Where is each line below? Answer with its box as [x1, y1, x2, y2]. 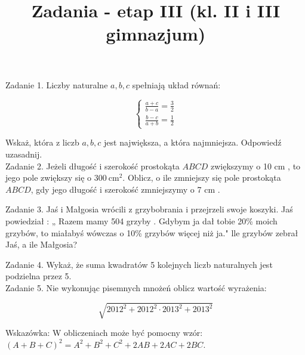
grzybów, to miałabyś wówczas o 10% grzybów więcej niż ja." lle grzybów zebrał [5, 226, 298, 239]
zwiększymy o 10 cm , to [210, 159, 301, 172]
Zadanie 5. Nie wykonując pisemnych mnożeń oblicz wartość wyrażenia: [5, 281, 267, 294]
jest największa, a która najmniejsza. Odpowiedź [104, 136, 282, 149]
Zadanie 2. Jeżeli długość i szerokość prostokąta [5, 159, 180, 172]
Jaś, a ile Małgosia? [5, 238, 78, 251]
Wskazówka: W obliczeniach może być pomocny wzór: [5, 326, 203, 339]
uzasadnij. [5, 148, 42, 160]
